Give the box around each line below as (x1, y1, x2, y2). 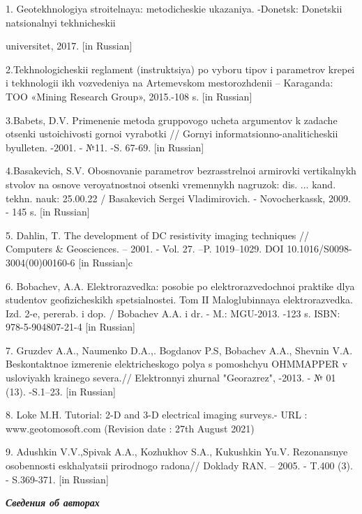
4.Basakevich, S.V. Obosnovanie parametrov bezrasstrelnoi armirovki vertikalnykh (6, 163, 356, 178)
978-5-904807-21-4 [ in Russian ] (6, 319, 135, 334)
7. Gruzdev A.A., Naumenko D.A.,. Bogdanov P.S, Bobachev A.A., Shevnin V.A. (6, 342, 353, 357)
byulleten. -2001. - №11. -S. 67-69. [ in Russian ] (6, 139, 204, 154)
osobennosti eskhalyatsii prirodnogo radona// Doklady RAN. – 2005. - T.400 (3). (6, 458, 353, 473)
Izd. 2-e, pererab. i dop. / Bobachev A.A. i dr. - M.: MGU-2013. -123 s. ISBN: (6, 305, 340, 320)
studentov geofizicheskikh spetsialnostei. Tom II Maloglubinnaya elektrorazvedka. (6, 292, 353, 307)
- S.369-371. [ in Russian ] (6, 471, 109, 486)
